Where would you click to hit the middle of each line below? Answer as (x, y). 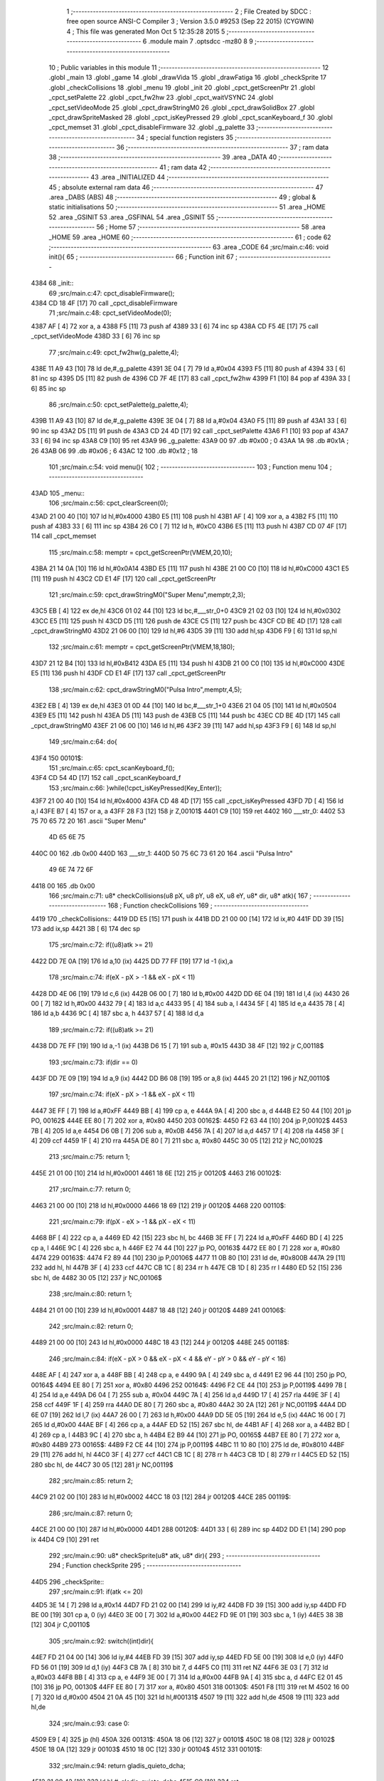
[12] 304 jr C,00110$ (60, 1625)
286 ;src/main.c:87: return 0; (91, 1513)
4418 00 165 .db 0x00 (63, 886)
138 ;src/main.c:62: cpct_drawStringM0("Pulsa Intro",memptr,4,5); (145, 689)
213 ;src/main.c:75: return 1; (90, 1157)
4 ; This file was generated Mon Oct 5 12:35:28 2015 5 (146, 31)
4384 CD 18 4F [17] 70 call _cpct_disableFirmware (104, 303)
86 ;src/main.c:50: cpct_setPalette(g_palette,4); (118, 405)
